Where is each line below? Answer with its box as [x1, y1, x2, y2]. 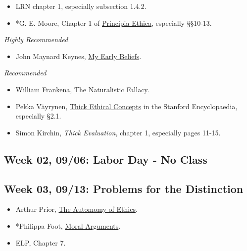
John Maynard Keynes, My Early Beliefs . [15, 51, 142, 61]
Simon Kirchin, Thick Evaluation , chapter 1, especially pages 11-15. [15, 127, 221, 137]
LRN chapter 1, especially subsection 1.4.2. [15, 1, 147, 11]
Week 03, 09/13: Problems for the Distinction [4, 181, 244, 196]
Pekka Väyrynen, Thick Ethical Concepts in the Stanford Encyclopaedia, [15, 101, 238, 111]
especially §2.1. [15, 111, 61, 121]
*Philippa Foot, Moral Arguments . [15, 220, 121, 231]
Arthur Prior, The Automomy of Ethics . [15, 204, 138, 214]
